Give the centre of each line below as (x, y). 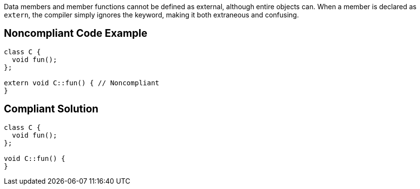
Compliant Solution (51, 109)
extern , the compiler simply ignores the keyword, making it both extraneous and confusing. (152, 15)
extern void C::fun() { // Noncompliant (82, 83)
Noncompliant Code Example (76, 33)
